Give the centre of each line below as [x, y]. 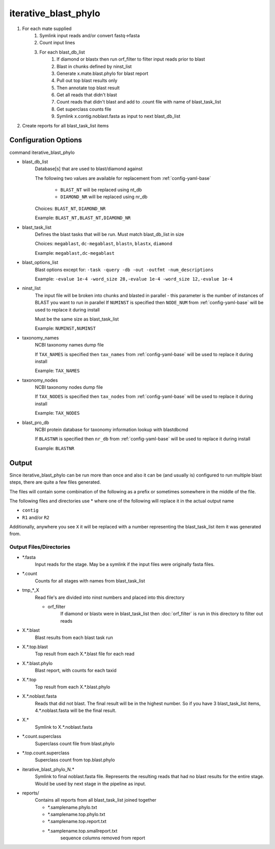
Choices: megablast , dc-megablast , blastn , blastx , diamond [104, 244]
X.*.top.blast [35, 647]
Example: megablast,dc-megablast [75, 253]
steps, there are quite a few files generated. [55, 482]
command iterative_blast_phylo [42, 152]
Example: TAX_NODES [57, 413]
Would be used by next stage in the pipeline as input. [90, 784]
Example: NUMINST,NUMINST [65, 328]
